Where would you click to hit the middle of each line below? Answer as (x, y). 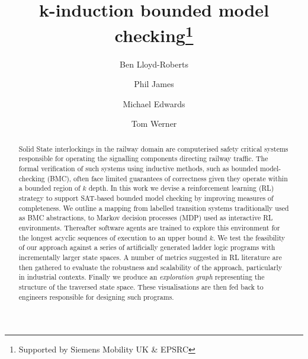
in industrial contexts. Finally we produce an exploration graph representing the (142, 277)
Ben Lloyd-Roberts (154, 64)
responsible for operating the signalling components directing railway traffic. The (143, 158)
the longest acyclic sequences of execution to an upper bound (113, 237)
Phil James (154, 84)
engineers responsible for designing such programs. (96, 297)
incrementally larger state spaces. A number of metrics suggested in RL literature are (150, 257)
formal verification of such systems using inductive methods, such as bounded (138, 169)
